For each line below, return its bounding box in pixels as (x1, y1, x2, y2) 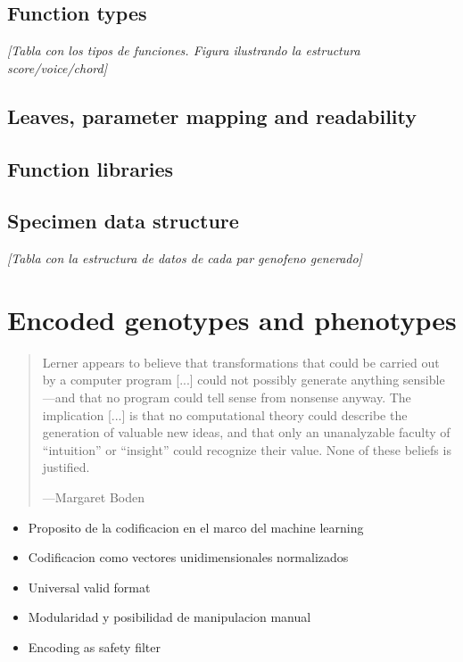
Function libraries (7, 154, 174, 182)
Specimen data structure (7, 207, 239, 235)
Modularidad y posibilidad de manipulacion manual (28, 608, 311, 626)
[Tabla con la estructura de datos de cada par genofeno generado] (7, 249, 362, 268)
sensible (402, 370, 445, 389)
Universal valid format (28, 577, 151, 596)
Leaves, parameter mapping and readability (7, 102, 418, 129)
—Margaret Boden (42, 488, 145, 507)
